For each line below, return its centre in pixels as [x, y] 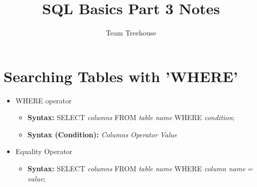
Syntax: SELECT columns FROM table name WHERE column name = [140, 169]
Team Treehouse [131, 33]
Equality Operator [44, 151]
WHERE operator [44, 100]
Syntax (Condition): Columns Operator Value [102, 134]
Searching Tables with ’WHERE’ [121, 76]
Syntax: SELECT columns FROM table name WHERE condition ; [131, 117]
